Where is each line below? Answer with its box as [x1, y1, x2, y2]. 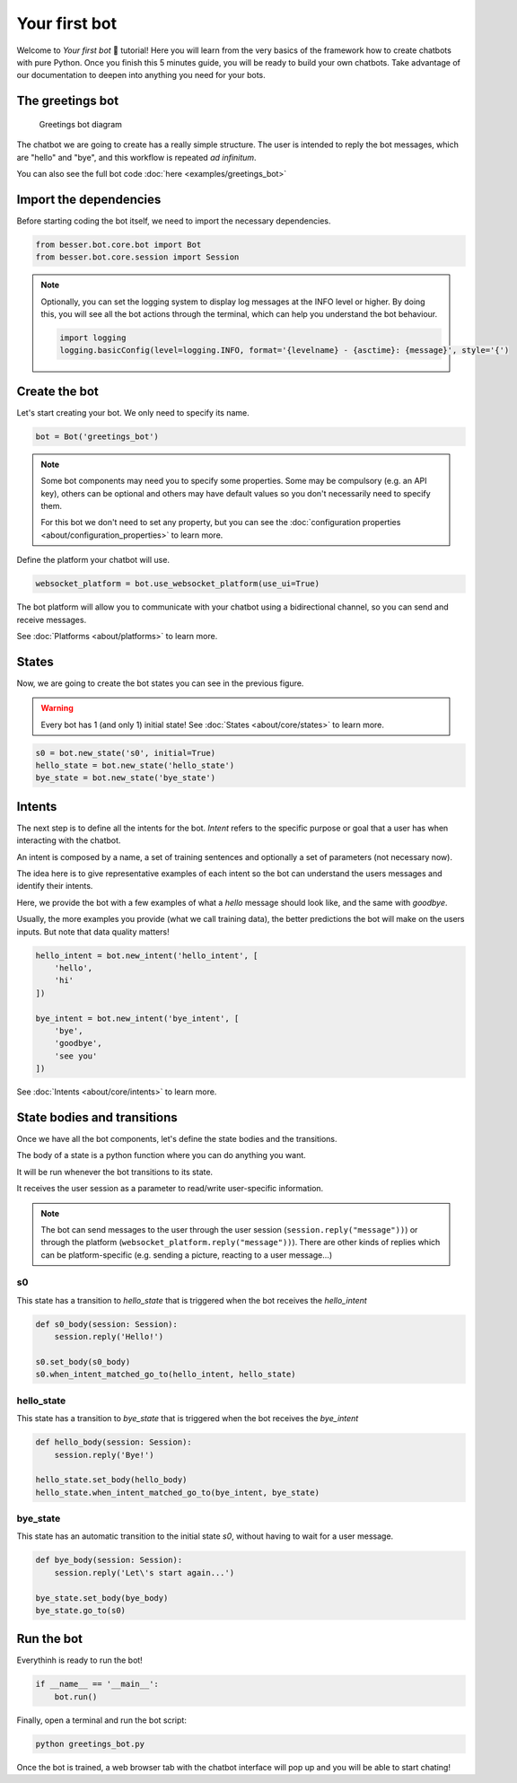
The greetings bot [16, 93, 119, 109]
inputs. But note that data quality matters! [16, 926, 170, 937]
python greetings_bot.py [35, 1738, 145, 1749]
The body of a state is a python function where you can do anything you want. [16, 1150, 307, 1161]
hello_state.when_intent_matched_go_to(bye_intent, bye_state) [35, 1487, 320, 1498]
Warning [40, 703, 74, 714]
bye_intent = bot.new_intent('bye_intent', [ [35, 1013, 240, 1023]
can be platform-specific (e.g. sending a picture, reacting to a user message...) [40, 1249, 332, 1260]
